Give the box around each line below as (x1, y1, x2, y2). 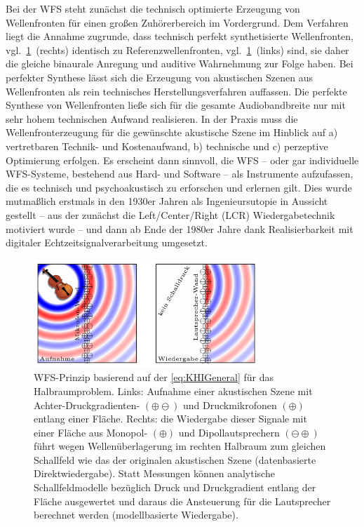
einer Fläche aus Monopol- (34, 425, 148, 439)
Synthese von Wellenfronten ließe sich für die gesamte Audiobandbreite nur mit (6, 98, 346, 112)
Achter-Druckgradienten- (34, 397, 140, 412)
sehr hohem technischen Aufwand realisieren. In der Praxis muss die (6, 111, 298, 126)
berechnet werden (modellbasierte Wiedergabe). (34, 507, 238, 522)
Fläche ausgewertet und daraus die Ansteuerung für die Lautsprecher (34, 493, 331, 508)
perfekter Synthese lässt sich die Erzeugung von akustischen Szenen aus (6, 69, 313, 84)
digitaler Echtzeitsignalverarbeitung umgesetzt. (6, 235, 208, 250)
